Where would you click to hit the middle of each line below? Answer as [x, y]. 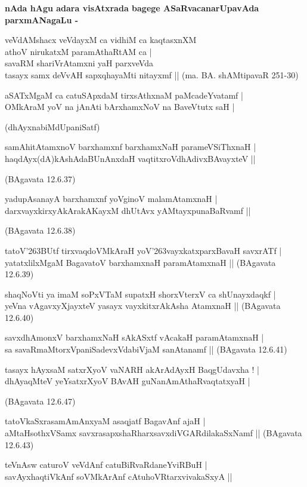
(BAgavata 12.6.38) [40, 230]
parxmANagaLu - [42, 19]
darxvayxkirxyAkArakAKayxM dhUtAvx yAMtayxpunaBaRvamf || [128, 210]
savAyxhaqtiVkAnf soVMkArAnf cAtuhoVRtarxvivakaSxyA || [119, 476]
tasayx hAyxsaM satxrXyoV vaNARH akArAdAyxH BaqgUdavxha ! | [132, 369]
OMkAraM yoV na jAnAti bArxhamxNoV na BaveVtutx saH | [120, 107]
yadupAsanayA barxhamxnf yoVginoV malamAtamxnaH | [111, 199]
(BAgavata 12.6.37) [40, 178]
